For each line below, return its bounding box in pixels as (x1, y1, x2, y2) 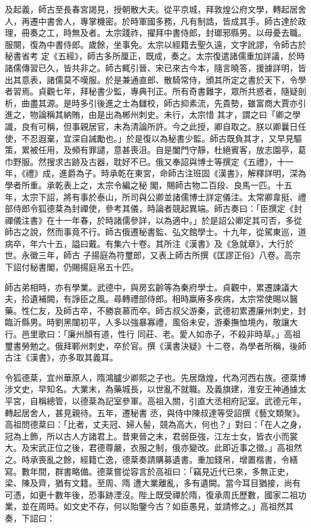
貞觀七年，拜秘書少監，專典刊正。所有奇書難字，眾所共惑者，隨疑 (38, 85, 298, 97)
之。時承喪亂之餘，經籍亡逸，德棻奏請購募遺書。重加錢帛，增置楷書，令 (5, 453, 289, 465)
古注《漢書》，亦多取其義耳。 (5, 351, 118, 364)
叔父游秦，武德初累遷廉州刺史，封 (172, 304, 306, 316)
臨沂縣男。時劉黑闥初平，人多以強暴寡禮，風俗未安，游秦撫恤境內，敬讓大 (5, 316, 298, 328)
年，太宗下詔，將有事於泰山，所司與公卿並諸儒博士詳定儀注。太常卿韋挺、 (5, 190, 298, 203)
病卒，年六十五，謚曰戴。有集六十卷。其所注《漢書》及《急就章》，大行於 (5, 237, 294, 249)
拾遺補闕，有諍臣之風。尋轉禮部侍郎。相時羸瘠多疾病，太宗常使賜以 (21, 292, 289, 305)
